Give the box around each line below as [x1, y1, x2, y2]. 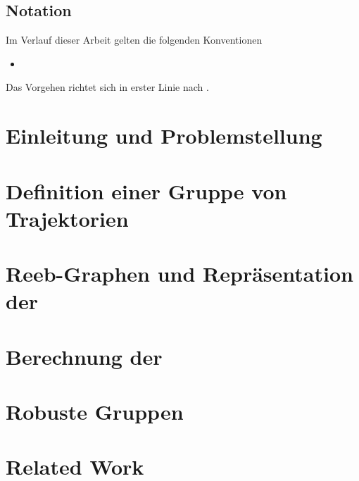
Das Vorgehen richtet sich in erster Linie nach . [6, 80, 209, 94]
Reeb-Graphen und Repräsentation [6, 259, 353, 288]
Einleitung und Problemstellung [6, 121, 322, 150]
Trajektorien [6, 204, 129, 232]
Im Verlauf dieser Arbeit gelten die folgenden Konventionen [6, 32, 263, 47]
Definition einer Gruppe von [6, 176, 287, 205]
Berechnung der [6, 342, 163, 370]
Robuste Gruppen [6, 397, 184, 426]
